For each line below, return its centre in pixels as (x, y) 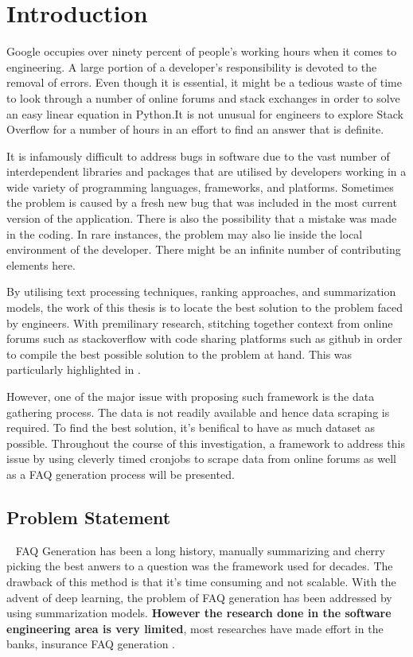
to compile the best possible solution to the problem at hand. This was (179, 354)
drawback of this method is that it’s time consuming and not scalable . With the (201, 581)
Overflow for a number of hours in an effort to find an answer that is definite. (195, 129)
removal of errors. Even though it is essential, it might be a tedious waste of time (204, 82)
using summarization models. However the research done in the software (199, 613)
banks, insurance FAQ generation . (91, 644)
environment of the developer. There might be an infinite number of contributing (204, 249)
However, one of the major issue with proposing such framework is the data (191, 396)
